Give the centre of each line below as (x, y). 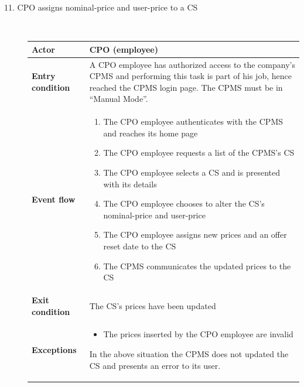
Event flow (54, 199)
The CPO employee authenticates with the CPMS (193, 121)
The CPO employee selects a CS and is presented (192, 172)
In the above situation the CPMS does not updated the (189, 353)
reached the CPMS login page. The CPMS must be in (186, 87)
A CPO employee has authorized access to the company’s (192, 64)
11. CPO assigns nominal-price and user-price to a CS (101, 7)
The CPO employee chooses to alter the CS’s (184, 203)
